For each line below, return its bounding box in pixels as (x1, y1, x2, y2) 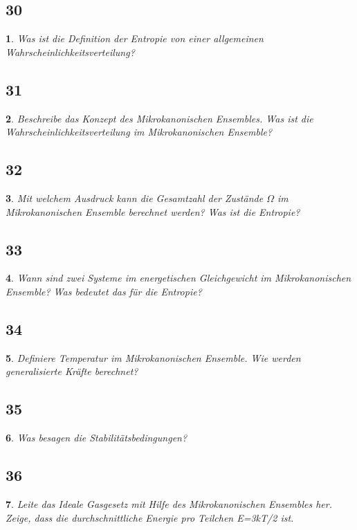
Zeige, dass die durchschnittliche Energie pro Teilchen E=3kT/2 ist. (6, 510, 294, 524)
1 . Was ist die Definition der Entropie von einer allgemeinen (6, 31, 264, 46)
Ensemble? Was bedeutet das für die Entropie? (6, 284, 202, 298)
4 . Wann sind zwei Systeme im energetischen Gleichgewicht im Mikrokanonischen (6, 271, 351, 285)
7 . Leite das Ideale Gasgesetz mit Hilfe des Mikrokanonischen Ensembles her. (6, 496, 333, 511)
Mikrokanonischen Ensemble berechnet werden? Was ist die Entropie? (6, 204, 300, 219)
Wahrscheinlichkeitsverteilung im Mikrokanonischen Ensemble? (6, 125, 273, 139)
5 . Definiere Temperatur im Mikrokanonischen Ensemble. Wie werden (6, 350, 301, 365)
